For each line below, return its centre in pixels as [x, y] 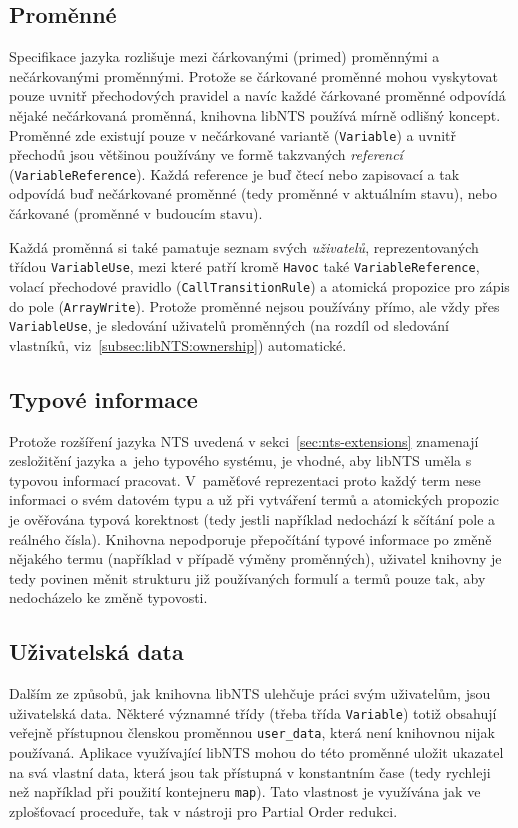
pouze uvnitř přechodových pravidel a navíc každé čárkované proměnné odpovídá [257, 95]
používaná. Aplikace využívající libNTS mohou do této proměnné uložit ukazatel [256, 752]
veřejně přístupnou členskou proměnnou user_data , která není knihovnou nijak [252, 732]
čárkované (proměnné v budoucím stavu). [136, 213]
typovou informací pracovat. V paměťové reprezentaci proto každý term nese [245, 479]
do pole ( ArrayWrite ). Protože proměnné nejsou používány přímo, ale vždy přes [254, 305]
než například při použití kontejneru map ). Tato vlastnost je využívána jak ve [245, 791]
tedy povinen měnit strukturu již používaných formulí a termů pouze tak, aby [247, 577]
